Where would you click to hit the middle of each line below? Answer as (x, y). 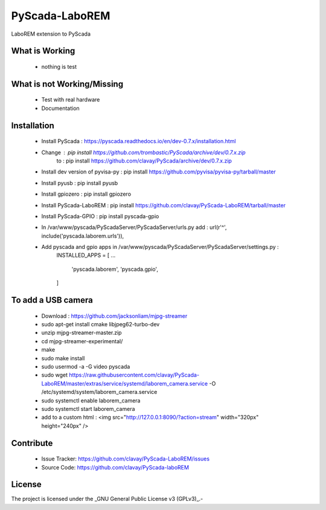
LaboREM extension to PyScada (51, 34)
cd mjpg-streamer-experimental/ (82, 341)
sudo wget (55, 375)
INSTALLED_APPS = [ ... (86, 255)
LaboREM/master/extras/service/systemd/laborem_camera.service (125, 383)
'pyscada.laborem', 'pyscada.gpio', (115, 269)
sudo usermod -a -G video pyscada (86, 366)
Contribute (32, 443)
